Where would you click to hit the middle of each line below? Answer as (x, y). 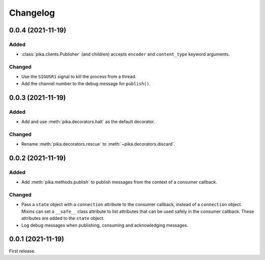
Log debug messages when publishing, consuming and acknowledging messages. (105, 225)
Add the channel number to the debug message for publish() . (86, 83)
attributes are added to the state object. (63, 218)
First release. (22, 251)
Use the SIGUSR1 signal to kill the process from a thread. (79, 77)
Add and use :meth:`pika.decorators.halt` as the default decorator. (88, 122)
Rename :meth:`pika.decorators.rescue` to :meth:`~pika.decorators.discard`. (98, 144)
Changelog (32, 13)
